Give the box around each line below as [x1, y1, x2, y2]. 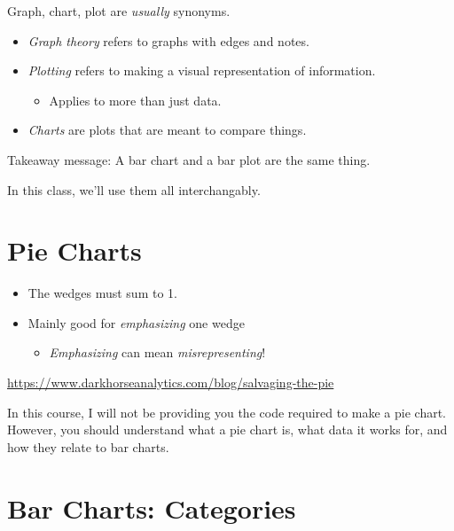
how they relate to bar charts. [7, 437, 169, 456]
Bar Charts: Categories [7, 489, 296, 526]
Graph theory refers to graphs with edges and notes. [27, 31, 309, 50]
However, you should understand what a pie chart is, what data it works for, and [7, 420, 448, 439]
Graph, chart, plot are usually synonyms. [7, 2, 231, 20]
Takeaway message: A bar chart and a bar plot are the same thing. [7, 150, 371, 168]
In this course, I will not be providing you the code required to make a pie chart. [7, 402, 447, 421]
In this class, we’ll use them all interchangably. [7, 180, 261, 199]
